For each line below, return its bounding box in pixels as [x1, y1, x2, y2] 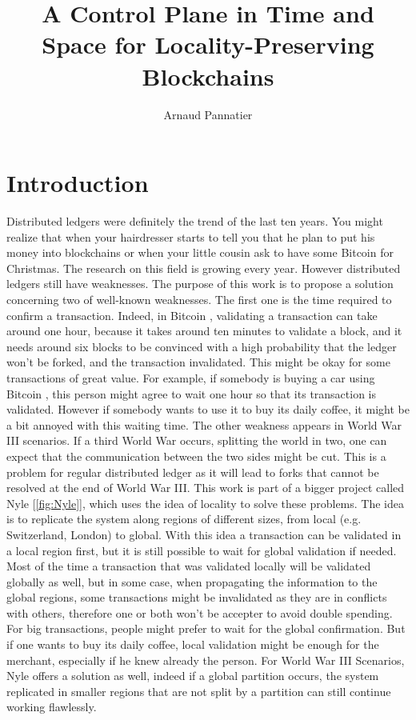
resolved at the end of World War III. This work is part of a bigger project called [6, 479, 405, 496]
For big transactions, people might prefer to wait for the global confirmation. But [6, 620, 406, 637]
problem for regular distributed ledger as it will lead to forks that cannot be [6, 463, 379, 480]
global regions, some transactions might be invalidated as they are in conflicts [6, 589, 387, 606]
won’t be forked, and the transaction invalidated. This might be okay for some [6, 354, 390, 370]
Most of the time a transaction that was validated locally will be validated [6, 558, 371, 574]
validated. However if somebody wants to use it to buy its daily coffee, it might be [6, 401, 410, 418]
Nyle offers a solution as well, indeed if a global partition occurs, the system [6, 667, 379, 684]
